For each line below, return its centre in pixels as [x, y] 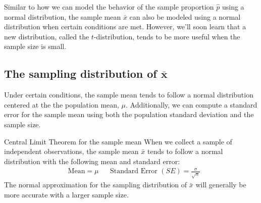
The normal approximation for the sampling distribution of [96, 185]
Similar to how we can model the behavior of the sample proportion [109, 7]
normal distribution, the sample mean [63, 16]
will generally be [221, 185]
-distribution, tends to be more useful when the [167, 36]
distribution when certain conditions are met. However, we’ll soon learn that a [125, 27]
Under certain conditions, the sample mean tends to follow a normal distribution [129, 95]
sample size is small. [35, 46]
